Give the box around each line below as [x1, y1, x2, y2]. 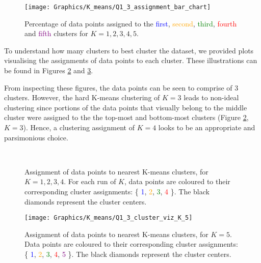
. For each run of [64, 176, 116, 187]
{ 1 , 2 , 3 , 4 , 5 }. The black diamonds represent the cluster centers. [24, 249, 231, 259]
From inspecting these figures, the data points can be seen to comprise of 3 [4, 82, 239, 93]
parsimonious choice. [4, 132, 68, 142]
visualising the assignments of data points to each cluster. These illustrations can [4, 55, 257, 66]
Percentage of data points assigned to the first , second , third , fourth [24, 18, 237, 28]
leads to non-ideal [184, 92, 239, 103]
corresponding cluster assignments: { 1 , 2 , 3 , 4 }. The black [24, 186, 210, 196]
